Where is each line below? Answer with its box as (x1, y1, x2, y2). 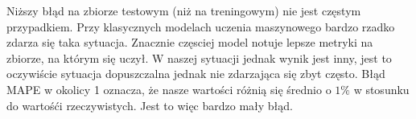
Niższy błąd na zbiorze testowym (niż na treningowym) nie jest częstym (6, 2, 361, 18)
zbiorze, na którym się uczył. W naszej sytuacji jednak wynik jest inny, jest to (6, 49, 392, 66)
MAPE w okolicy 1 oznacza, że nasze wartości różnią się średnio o (6, 80, 332, 97)
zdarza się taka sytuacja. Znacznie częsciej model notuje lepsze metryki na (6, 34, 373, 51)
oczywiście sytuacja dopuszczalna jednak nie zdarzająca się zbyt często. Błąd (6, 65, 385, 82)
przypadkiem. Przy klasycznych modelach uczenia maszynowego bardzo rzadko (6, 18, 395, 35)
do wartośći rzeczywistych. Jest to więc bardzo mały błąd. (6, 96, 294, 113)
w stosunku (353, 80, 410, 97)
